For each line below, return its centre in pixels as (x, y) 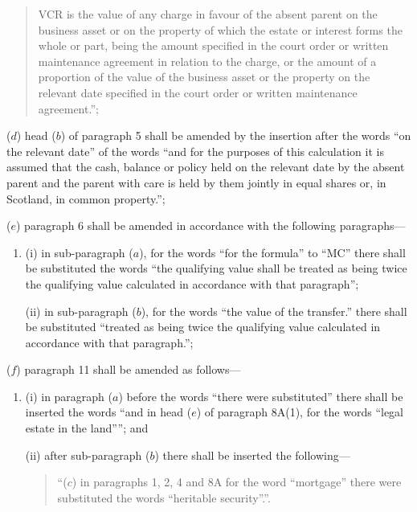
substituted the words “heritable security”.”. (164, 497)
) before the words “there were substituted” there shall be (261, 396)
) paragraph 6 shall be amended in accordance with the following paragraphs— (211, 225)
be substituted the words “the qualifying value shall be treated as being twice (216, 268)
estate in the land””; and (87, 428)
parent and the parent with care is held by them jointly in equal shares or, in (196, 182)
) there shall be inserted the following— (252, 455)
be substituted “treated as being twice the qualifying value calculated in (203, 327)
